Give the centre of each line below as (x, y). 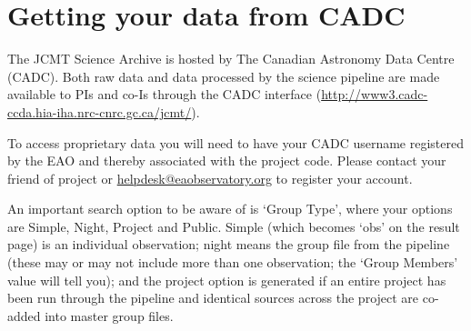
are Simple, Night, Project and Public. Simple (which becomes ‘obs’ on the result (234, 226)
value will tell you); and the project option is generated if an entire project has (227, 280)
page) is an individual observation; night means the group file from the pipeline (229, 244)
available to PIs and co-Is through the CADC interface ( (165, 94)
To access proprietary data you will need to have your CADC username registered (236, 142)
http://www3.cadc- (375, 94)
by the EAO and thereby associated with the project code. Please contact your (227, 160)
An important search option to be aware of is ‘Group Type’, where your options (230, 209)
